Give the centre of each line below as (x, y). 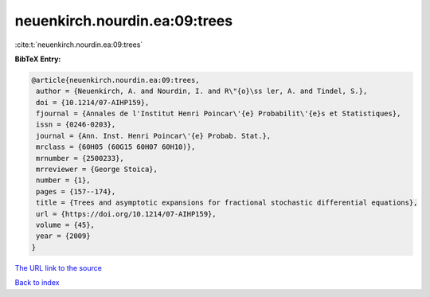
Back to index (37, 283)
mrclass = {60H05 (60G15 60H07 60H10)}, (116, 147)
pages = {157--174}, (76, 191)
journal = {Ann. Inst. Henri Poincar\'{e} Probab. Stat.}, (154, 136)
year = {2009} (63, 236)
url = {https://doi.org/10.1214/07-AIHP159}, (126, 214)
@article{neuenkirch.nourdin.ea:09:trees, (115, 80)
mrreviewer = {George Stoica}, (97, 170)
